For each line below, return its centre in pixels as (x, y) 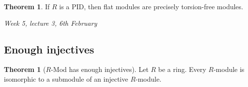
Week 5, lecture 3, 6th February (51, 23)
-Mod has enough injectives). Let (100, 69)
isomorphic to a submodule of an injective (66, 78)
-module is (229, 69)
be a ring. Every (182, 69)
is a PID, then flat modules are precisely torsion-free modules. (151, 6)
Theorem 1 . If (27, 6)
